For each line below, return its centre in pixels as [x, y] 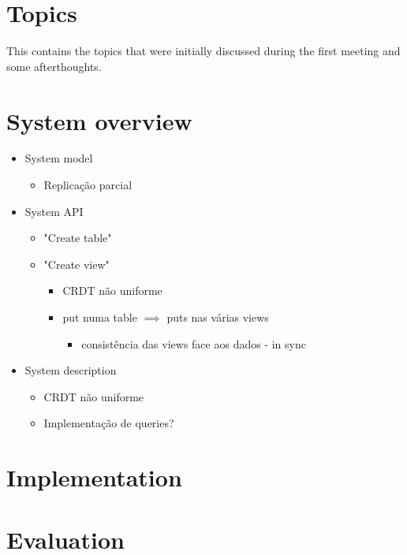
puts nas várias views [218, 317]
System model [59, 158]
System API [54, 211]
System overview [99, 120]
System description [71, 370]
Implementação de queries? [109, 423]
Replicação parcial [88, 185]
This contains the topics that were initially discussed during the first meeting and [203, 51]
